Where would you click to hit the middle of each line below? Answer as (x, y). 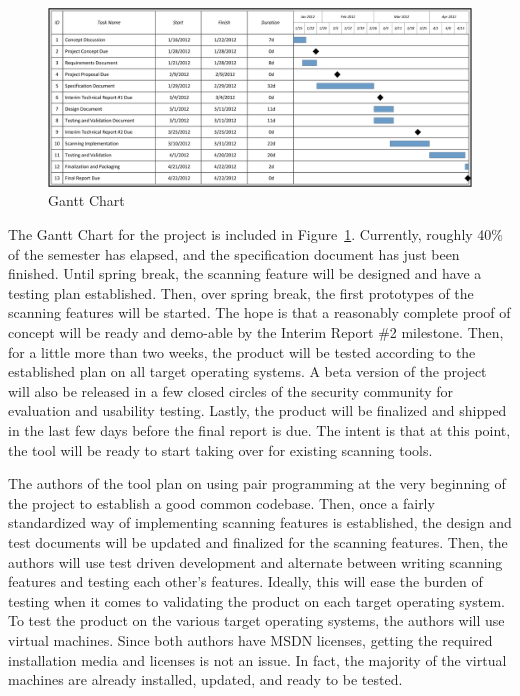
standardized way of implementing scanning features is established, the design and (260, 522)
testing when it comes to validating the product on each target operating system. (257, 600)
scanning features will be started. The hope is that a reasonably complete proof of (259, 312)
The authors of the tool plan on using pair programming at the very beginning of (257, 483)
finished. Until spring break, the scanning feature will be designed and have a (245, 273)
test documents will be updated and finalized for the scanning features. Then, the (258, 541)
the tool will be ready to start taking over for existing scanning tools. (220, 449)
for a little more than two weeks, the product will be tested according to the (242, 351)
